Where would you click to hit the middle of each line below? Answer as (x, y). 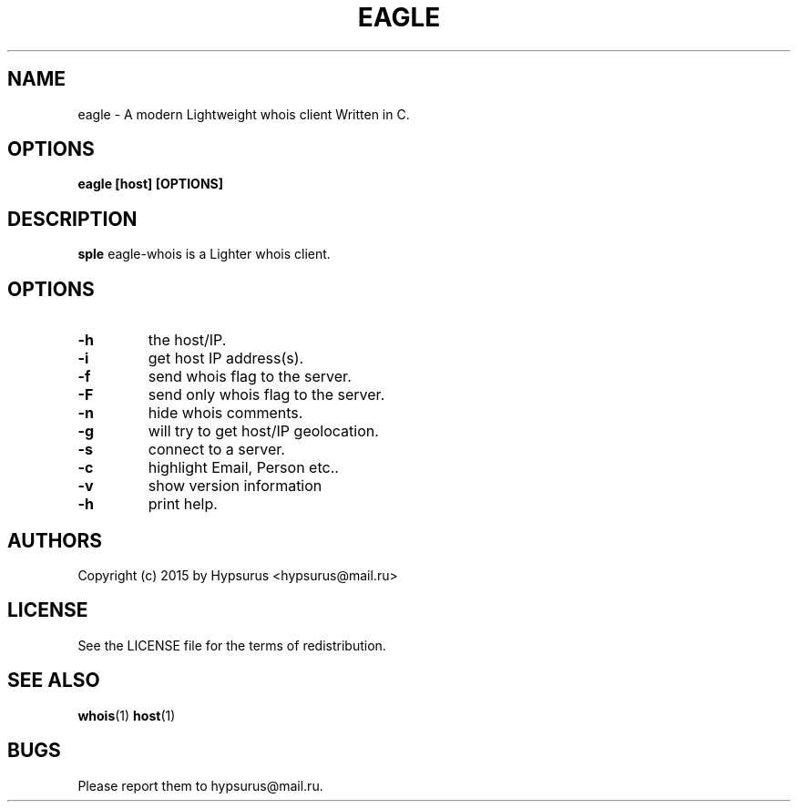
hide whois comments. (225, 413)
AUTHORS (55, 540)
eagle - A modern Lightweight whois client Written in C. (244, 114)
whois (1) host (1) (127, 715)
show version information (235, 486)
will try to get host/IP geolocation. (263, 431)
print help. (183, 504)
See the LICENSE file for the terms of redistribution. (232, 645)
